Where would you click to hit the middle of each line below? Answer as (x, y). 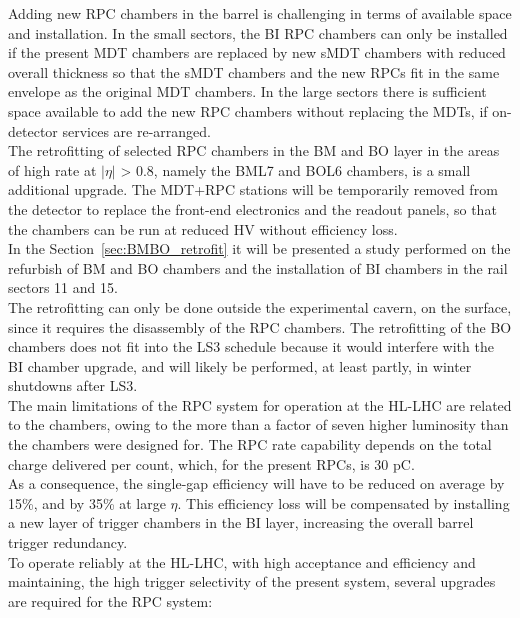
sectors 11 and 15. (63, 287)
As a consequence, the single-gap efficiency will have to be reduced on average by (256, 483)
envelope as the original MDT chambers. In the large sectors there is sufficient (247, 91)
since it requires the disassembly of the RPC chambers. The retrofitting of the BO (260, 326)
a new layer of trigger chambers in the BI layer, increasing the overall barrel (241, 522)
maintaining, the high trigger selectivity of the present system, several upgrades (252, 581)
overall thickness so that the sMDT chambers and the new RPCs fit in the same (254, 71)
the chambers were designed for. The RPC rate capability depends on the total (250, 444)
